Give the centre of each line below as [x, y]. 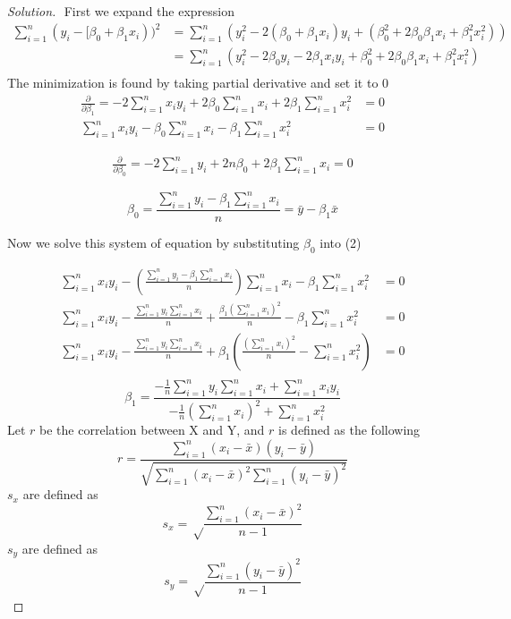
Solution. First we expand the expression [121, 11]
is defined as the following [349, 430]
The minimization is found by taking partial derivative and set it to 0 [198, 83]
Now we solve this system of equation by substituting [153, 243]
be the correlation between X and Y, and [152, 430]
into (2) [341, 243]
